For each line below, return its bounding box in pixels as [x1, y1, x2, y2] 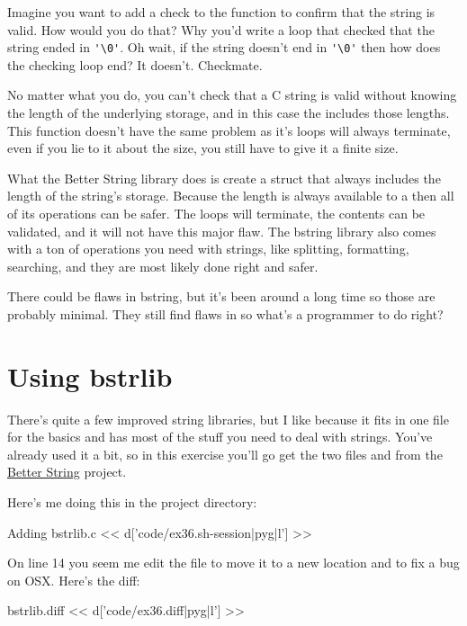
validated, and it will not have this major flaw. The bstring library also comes [7, 221, 436, 240]
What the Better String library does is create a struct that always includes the [7, 168, 441, 187]
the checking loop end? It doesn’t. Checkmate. [7, 55, 263, 74]
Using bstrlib [7, 357, 173, 394]
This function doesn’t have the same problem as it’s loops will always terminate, [7, 121, 451, 139]
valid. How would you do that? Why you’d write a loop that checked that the [7, 20, 435, 39]
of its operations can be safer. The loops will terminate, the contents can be [7, 204, 426, 222]
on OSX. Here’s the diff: [7, 570, 140, 589]
